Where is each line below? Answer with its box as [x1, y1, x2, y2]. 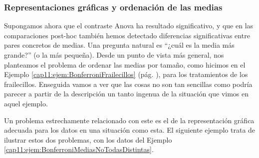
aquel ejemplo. [4, 98, 48, 108]
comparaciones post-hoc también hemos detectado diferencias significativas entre [4, 30, 250, 40]
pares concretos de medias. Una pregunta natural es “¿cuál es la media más [4, 40, 235, 50]
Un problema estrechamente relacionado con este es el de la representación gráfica [4, 115, 255, 125]
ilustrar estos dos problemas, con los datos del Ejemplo [4, 134, 172, 145]
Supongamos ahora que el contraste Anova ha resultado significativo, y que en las [4, 20, 254, 31]
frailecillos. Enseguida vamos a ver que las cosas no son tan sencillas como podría [4, 79, 253, 89]
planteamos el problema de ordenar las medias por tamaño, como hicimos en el [4, 59, 246, 70]
